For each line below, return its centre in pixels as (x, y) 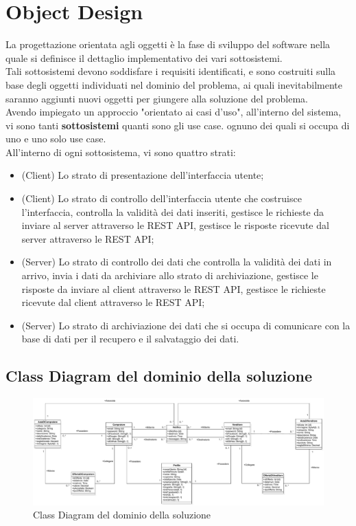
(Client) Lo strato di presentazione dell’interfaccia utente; (143, 175)
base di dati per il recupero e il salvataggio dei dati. (130, 339)
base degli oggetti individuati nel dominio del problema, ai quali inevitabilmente (174, 84)
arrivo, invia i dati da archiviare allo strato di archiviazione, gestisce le (170, 275)
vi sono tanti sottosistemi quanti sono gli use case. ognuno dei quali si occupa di (178, 125)
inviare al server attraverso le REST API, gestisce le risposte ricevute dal (175, 225)
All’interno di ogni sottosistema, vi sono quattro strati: (121, 152)
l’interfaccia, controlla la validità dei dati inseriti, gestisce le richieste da (173, 211)
